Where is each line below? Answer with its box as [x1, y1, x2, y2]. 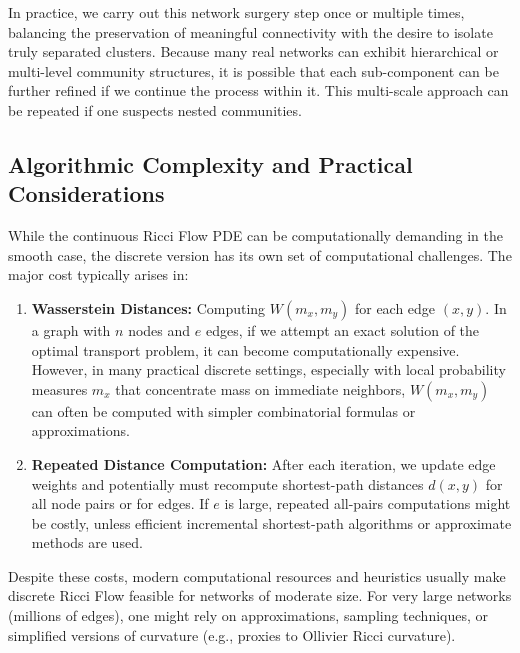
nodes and [128, 319, 191, 340]
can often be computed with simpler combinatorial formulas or [31, 400, 416, 421]
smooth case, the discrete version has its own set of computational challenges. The [8, 244, 512, 265]
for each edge [354, 297, 436, 318]
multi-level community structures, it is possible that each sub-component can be [8, 60, 499, 81]
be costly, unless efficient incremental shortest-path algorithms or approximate [31, 512, 512, 533]
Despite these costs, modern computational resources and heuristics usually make [8, 565, 506, 586]
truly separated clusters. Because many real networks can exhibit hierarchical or [8, 41, 499, 62]
